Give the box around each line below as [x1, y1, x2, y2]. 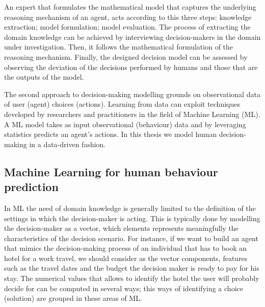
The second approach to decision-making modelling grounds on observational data [4, 88, 260, 99]
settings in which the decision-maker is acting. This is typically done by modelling [4, 212, 260, 223]
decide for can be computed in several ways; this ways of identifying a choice [4, 282, 243, 293]
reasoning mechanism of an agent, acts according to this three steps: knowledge [4, 11, 252, 22]
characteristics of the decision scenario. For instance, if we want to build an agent [4, 232, 258, 243]
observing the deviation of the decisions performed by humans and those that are [4, 61, 258, 72]
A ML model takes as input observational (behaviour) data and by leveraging [4, 119, 246, 129]
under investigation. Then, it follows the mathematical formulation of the [4, 41, 233, 52]
